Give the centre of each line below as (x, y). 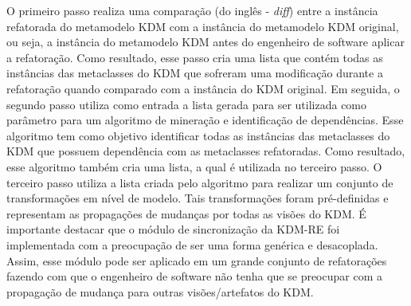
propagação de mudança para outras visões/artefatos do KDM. (160, 291)
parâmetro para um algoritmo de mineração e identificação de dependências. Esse (205, 120)
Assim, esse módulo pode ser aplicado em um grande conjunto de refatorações (197, 260)
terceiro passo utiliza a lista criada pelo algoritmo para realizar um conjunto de (200, 182)
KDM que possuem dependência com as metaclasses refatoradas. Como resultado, (206, 151)
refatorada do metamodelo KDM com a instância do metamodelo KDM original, (203, 26)
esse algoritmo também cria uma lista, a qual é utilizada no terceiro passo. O (194, 166)
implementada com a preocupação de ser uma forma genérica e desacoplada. (192, 244)
